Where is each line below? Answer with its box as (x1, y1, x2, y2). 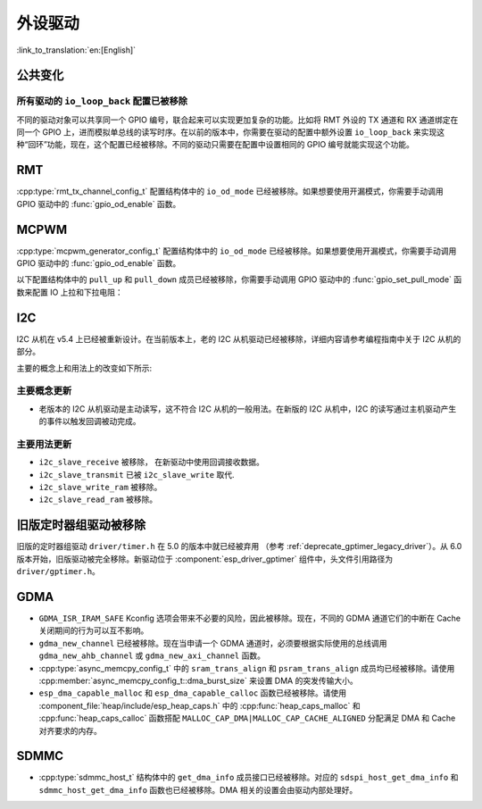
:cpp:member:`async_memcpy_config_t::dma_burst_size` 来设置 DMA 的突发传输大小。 (38, 675, 358, 686)
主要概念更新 (16, 385, 72, 397)
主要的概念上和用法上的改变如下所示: (16, 363, 153, 373)
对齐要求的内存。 (38, 725, 102, 736)
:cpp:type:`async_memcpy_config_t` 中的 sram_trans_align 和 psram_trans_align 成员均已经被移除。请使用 (38, 663, 455, 673)
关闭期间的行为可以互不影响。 (38, 625, 149, 636)
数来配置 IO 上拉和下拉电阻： (16, 287, 124, 297)
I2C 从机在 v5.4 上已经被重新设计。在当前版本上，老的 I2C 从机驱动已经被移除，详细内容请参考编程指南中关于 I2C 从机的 (16, 333, 461, 344)
